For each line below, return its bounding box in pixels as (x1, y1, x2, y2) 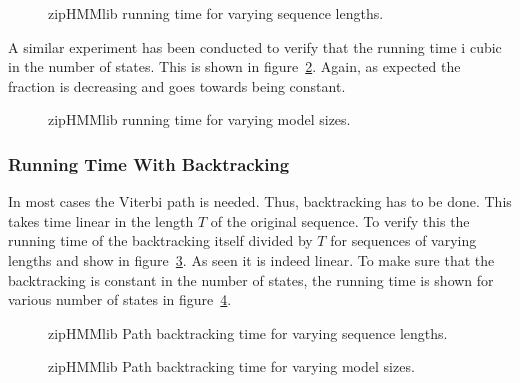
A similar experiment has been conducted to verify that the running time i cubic (8, 36, 502, 57)
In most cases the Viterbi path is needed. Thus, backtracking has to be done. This (8, 191, 512, 212)
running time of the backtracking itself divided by (8, 230, 313, 251)
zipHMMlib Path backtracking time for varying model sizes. (48, 356, 415, 377)
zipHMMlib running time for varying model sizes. (48, 109, 351, 130)
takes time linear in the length (8, 210, 194, 231)
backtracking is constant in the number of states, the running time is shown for (8, 269, 494, 290)
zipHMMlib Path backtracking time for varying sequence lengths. (48, 322, 448, 343)
